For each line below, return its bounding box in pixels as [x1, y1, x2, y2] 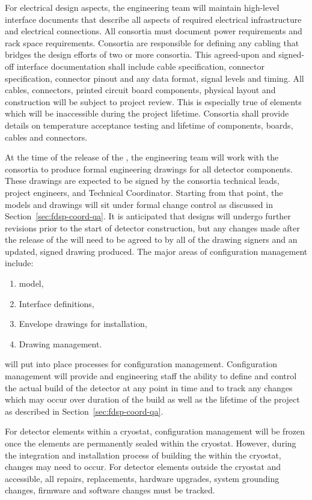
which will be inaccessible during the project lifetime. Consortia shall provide [5, 107, 289, 120]
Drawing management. [19, 337, 102, 350]
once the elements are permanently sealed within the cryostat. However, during [5, 437, 296, 449]
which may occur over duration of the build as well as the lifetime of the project [5, 393, 300, 406]
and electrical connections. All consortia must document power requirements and [5, 25, 302, 37]
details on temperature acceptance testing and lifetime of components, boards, [5, 118, 293, 131]
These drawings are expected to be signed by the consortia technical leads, [5, 174, 280, 187]
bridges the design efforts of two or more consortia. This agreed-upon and [5, 48, 276, 61]
